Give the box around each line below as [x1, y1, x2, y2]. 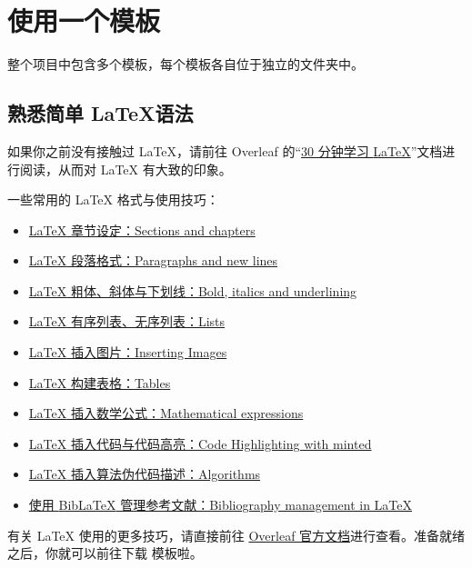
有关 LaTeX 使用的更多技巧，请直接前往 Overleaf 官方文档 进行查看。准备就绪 [7, 525, 466, 544]
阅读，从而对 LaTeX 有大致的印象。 [19, 159, 232, 178]
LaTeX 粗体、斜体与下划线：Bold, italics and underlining [28, 281, 357, 300]
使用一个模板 [7, 2, 161, 39]
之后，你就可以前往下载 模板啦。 [7, 543, 203, 563]
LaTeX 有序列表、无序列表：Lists [28, 312, 226, 331]
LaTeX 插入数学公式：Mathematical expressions [28, 404, 304, 423]
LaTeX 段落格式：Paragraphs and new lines [28, 251, 278, 270]
